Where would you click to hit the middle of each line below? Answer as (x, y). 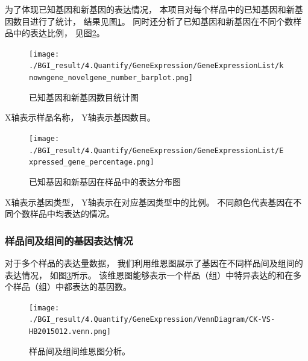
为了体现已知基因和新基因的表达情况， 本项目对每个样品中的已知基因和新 (150, 9)
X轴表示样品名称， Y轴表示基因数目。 (80, 117)
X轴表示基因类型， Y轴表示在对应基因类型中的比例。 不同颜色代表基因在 (149, 202)
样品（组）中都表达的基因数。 (72, 287)
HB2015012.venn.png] (70, 331)
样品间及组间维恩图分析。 (80, 350)
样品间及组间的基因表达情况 (69, 240)
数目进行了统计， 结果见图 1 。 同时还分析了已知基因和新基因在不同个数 (153, 21)
